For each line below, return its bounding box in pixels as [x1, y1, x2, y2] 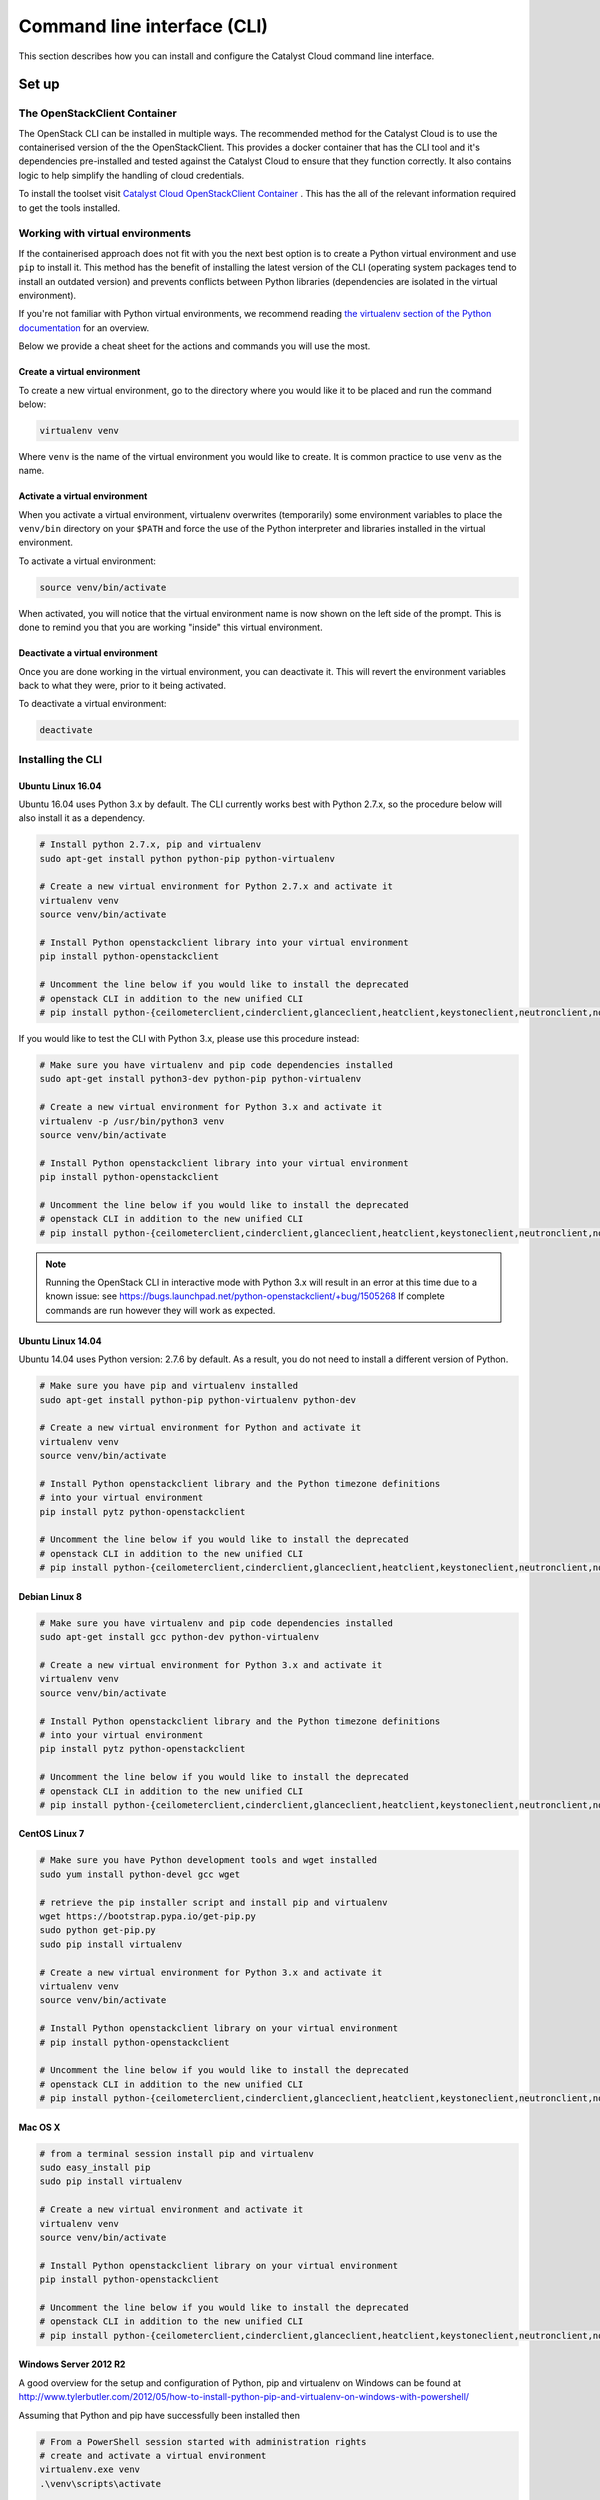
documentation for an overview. [18, 321, 150, 334]
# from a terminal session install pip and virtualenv [39, 2148, 314, 2159]
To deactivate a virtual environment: [18, 698, 167, 710]
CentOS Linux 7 [18, 1828, 85, 1840]
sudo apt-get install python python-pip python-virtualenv [39, 853, 335, 864]
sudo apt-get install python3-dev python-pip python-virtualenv [39, 1073, 362, 1085]
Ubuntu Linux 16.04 [18, 780, 102, 792]
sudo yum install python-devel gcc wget [39, 1868, 240, 1880]
